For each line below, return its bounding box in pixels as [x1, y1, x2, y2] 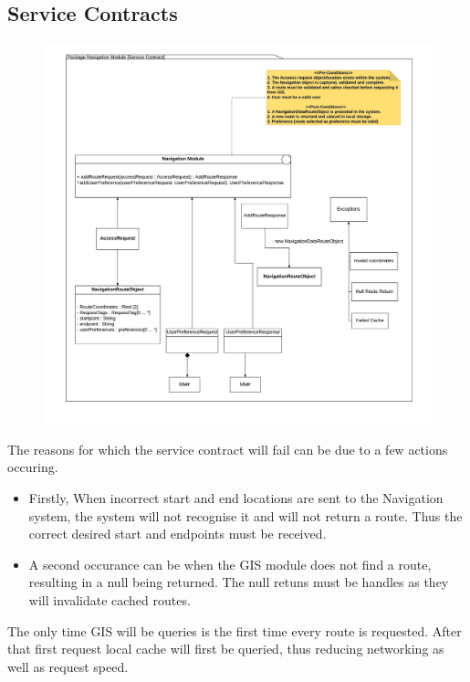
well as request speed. [7, 656, 129, 676]
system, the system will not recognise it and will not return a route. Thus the [28, 506, 463, 525]
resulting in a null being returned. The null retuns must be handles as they [28, 572, 449, 592]
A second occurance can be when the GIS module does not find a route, [28, 554, 432, 573]
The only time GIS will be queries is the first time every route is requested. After [7, 621, 462, 640]
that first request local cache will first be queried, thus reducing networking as [7, 639, 444, 658]
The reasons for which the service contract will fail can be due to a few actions [7, 439, 448, 458]
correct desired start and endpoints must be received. [28, 524, 327, 543]
